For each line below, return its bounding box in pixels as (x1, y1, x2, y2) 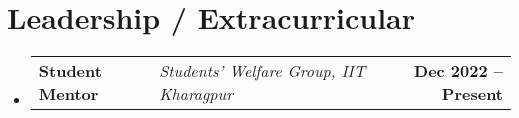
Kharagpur (159, 82, 233, 106)
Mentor (38, 82, 99, 106)
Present (441, 82, 503, 106)
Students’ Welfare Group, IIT (159, 59, 366, 83)
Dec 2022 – (414, 59, 503, 83)
